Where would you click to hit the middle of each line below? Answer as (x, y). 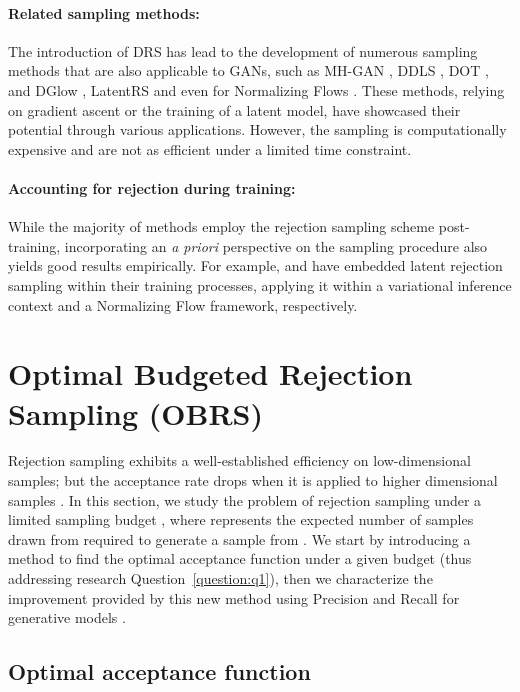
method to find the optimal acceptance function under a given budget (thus (240, 558)
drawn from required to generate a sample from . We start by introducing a (239, 538)
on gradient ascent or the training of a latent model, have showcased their (234, 109)
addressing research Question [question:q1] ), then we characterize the (220, 578)
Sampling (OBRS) (136, 412)
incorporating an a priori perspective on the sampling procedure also (276, 245)
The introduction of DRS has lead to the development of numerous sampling (243, 50)
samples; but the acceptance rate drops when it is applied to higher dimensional (253, 480)
